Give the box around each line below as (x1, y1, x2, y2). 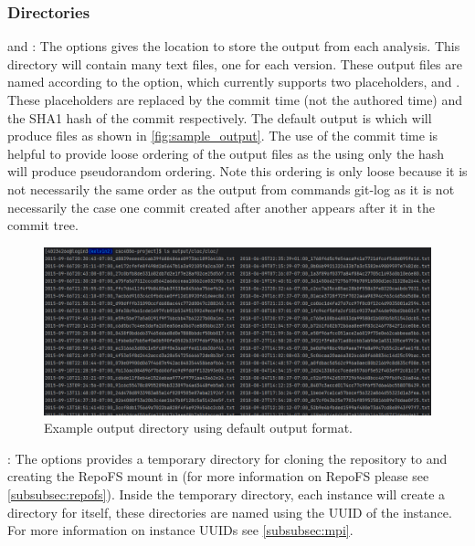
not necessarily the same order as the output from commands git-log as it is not (7, 179, 455, 198)
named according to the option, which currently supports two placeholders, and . (7, 72, 460, 91)
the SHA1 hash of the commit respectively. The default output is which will (7, 108, 432, 127)
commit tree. (7, 215, 79, 235)
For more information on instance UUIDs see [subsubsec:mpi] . (7, 520, 354, 540)
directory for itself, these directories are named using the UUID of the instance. (7, 502, 452, 521)
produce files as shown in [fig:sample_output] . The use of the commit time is (7, 126, 438, 145)
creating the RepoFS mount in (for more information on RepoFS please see (7, 467, 429, 486)
